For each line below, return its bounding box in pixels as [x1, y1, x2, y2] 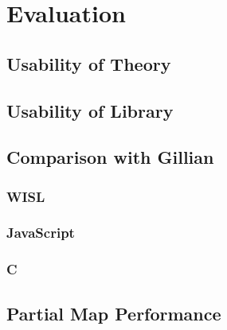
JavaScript [6, 223, 75, 243]
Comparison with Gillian [6, 145, 214, 169]
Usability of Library [6, 98, 174, 122]
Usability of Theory [6, 51, 171, 76]
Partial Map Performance [6, 301, 221, 325]
